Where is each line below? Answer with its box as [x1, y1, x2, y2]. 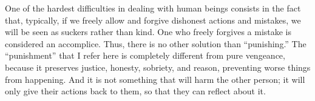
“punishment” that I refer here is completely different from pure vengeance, [5, 49, 285, 62]
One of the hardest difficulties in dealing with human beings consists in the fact [5, 2, 301, 14]
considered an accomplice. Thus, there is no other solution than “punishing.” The [5, 37, 307, 50]
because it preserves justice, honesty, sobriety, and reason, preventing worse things [5, 60, 311, 73]
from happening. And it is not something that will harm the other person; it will [5, 73, 305, 85]
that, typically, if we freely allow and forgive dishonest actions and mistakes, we [5, 13, 301, 26]
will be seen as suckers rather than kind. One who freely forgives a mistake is [5, 25, 292, 38]
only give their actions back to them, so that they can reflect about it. [5, 85, 266, 97]
